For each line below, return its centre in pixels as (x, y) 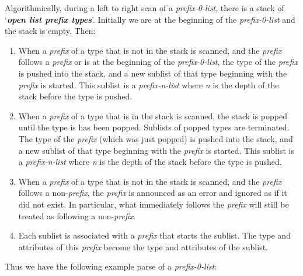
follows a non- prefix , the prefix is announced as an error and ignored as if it (153, 193)
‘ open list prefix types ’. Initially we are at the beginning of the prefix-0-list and (150, 19)
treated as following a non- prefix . (77, 215)
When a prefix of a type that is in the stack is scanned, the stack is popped (153, 115)
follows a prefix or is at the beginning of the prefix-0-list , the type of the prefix (158, 62)
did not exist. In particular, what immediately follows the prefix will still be (154, 204)
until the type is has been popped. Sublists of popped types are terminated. (154, 127)
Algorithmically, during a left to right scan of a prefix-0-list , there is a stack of (144, 8)
